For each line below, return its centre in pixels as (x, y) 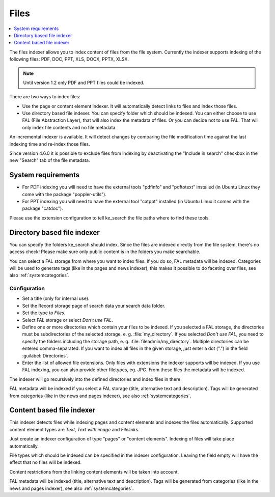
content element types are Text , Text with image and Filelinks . (74, 429)
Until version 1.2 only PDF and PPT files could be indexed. (84, 82)
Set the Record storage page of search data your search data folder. (94, 306)
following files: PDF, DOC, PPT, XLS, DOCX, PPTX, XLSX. (69, 59)
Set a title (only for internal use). (56, 298)
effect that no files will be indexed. (45, 462)
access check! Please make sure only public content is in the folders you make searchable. (105, 252)
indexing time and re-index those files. (50, 144)
